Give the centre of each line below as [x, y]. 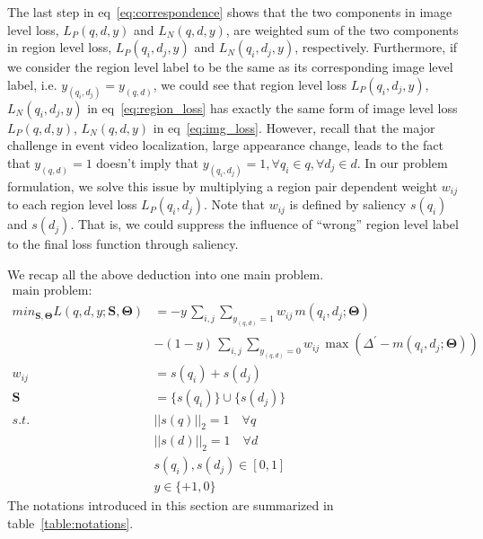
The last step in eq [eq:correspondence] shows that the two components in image [230, 12]
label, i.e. [32, 84]
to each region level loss [72, 204]
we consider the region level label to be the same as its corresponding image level [230, 67]
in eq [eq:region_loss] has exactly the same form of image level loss [272, 107]
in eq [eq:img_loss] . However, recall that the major [294, 127]
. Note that [234, 204]
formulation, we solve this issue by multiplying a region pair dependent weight [223, 186]
